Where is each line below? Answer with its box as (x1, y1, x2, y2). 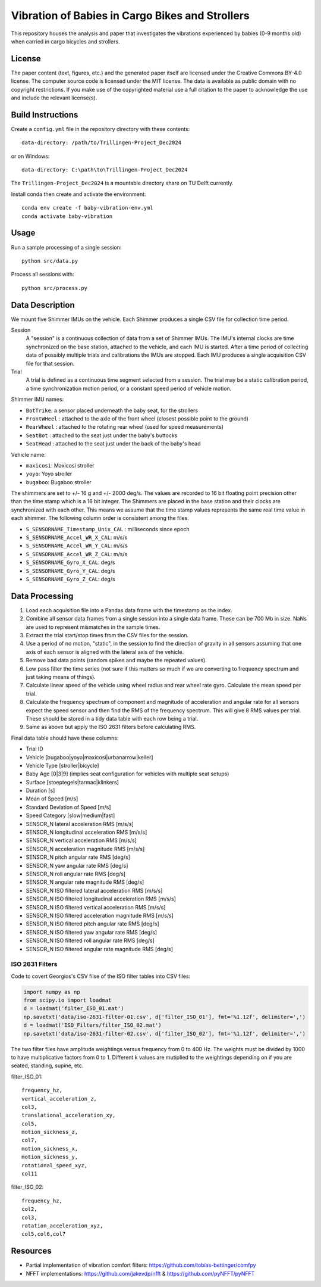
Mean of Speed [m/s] (26, 795, 78, 802)
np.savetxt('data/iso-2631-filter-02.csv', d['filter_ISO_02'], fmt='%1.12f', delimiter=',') (23, 1030, 306, 1037)
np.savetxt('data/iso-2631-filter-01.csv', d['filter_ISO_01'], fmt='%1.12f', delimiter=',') (23, 1013, 306, 1020)
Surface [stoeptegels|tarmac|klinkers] (26, 778, 119, 786)
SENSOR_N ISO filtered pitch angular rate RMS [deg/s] (26, 920, 159, 927)
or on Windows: (11, 152, 50, 160)
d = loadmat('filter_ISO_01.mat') (23, 1005, 124, 1012)
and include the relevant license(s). (11, 94, 97, 101)
